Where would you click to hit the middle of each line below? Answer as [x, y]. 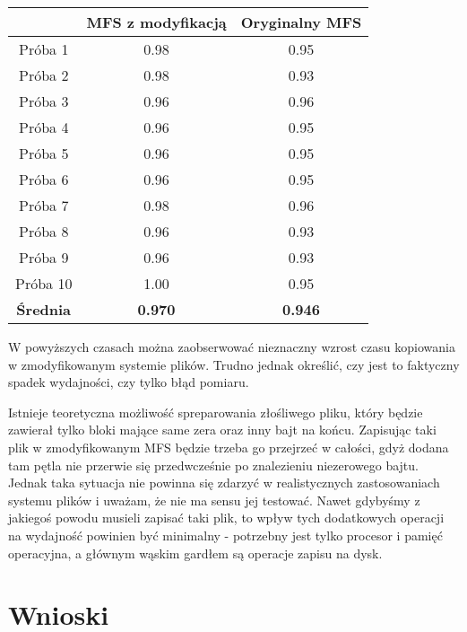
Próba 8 [44, 231]
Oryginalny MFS [301, 22]
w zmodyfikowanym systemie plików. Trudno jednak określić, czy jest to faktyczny [234, 364]
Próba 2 [44, 75]
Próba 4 [44, 127]
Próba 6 [44, 179]
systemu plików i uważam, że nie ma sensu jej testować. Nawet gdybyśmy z [214, 500]
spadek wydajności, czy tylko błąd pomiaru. [129, 382]
